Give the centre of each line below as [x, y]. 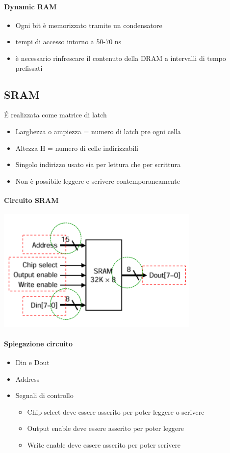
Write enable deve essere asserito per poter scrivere [104, 445]
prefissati [29, 68]
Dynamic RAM [30, 6]
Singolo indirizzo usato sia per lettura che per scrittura [98, 164]
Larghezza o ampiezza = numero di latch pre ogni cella [98, 131]
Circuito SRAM [31, 200]
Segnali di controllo [44, 395]
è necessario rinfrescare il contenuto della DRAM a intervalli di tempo [121, 58]
